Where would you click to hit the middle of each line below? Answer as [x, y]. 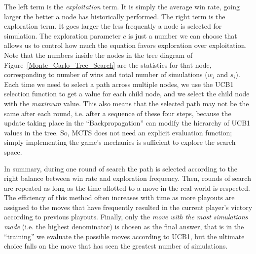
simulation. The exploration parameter [62, 35]
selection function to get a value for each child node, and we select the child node [127, 94]
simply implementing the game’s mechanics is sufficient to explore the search [120, 142]
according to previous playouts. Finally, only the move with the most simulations [126, 217]
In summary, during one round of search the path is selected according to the [121, 168]
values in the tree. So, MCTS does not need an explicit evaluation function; [118, 132]
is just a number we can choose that [183, 35]
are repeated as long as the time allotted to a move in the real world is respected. [127, 188]
